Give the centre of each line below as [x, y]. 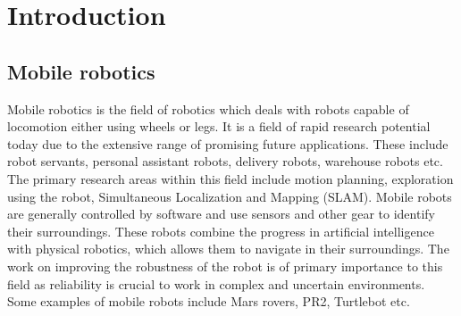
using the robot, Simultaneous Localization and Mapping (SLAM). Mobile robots [230, 196]
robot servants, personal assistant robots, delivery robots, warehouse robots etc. [225, 161]
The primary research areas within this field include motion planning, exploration [230, 178]
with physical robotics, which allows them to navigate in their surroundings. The [228, 249]
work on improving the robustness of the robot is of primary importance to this [225, 266]
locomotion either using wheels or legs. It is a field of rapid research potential [219, 126]
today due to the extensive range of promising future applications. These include [228, 143]
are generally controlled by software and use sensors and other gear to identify [221, 214]
